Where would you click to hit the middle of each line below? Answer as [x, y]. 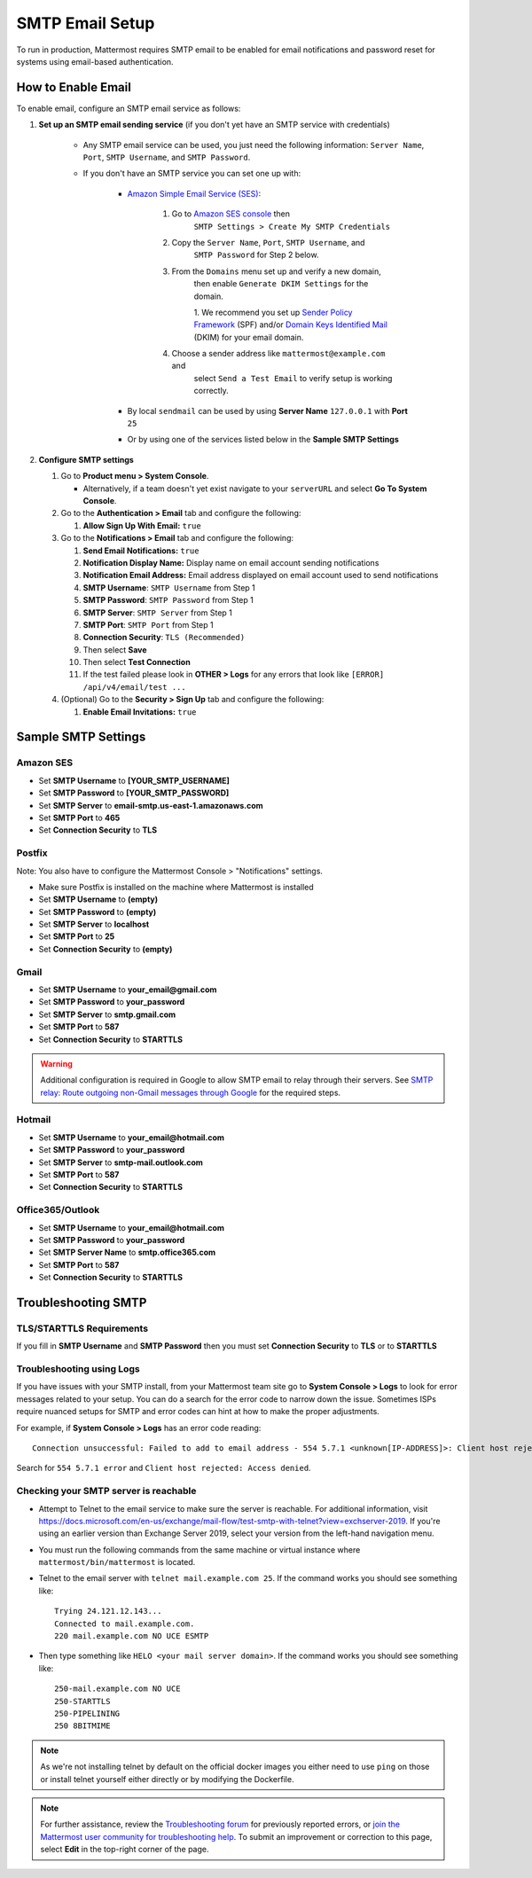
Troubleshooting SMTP [82, 1302]
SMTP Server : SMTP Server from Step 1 [157, 613]
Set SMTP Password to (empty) [98, 912]
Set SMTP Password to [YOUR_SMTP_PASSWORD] [134, 793]
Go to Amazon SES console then [231, 214]
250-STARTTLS [82, 1701]
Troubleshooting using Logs [78, 1369]
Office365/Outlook [58, 1210]
